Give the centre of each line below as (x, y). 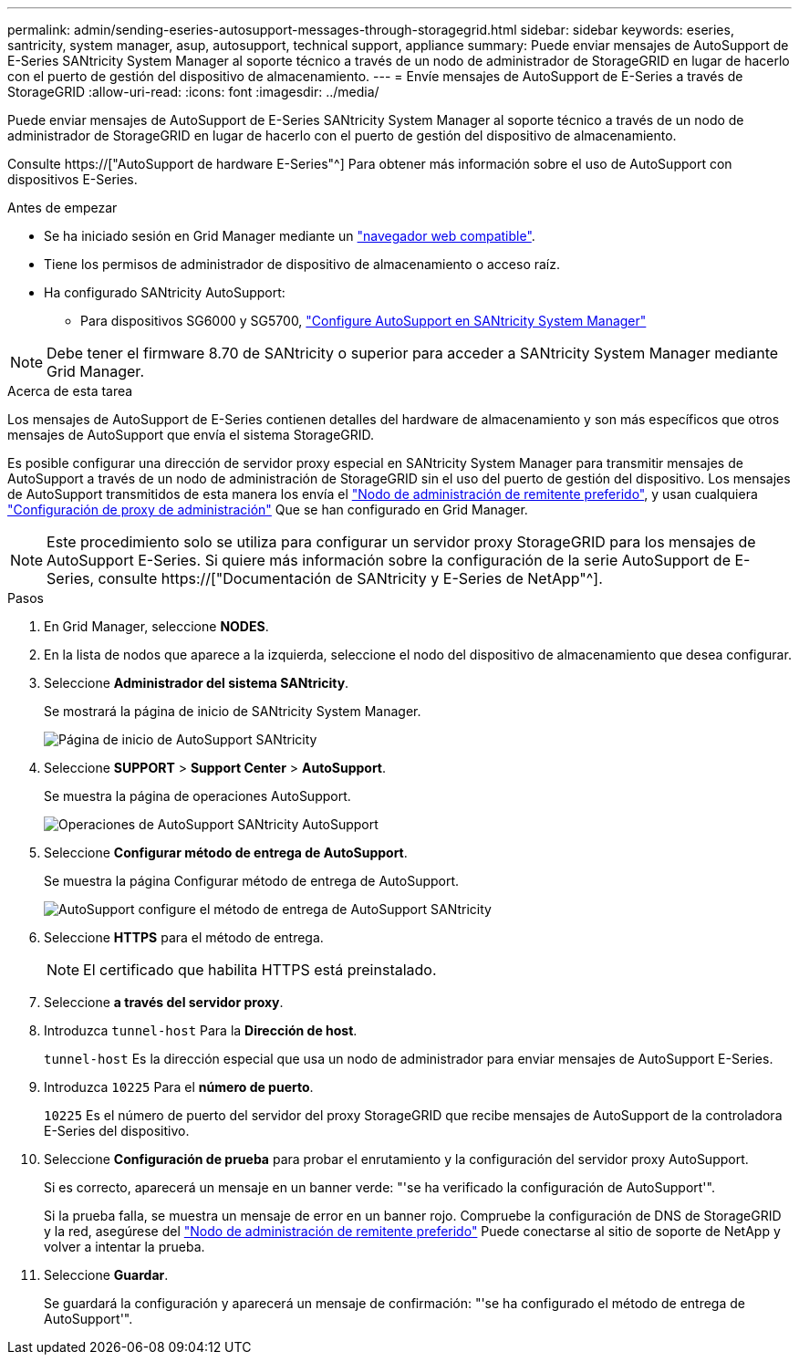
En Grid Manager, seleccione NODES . (156, 626)
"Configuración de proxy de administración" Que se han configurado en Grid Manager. (268, 509)
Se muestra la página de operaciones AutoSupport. (197, 796)
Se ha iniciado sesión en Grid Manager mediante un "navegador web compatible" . (290, 236)
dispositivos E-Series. (73, 179)
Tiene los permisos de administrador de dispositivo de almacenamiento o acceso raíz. (302, 264)
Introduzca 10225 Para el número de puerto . (179, 1087)
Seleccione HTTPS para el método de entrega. (184, 937)
